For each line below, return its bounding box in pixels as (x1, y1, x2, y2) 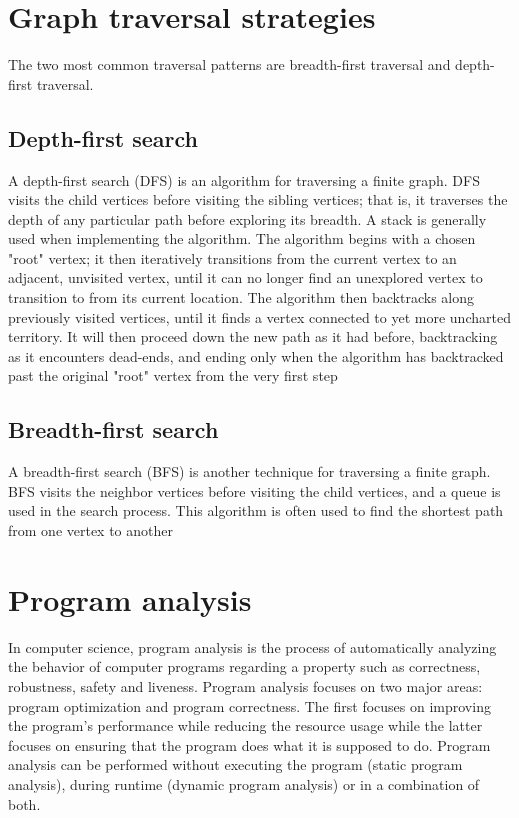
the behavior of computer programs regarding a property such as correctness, (8, 656, 481, 677)
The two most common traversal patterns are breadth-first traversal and (8, 54, 451, 75)
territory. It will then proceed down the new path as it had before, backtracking (8, 326, 498, 347)
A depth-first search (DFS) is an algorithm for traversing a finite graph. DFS (8, 169, 480, 190)
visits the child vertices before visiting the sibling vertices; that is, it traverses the (8, 189, 508, 210)
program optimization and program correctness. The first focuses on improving (8, 695, 491, 716)
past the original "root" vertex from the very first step (8, 365, 338, 386)
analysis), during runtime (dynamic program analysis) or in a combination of (8, 773, 480, 794)
